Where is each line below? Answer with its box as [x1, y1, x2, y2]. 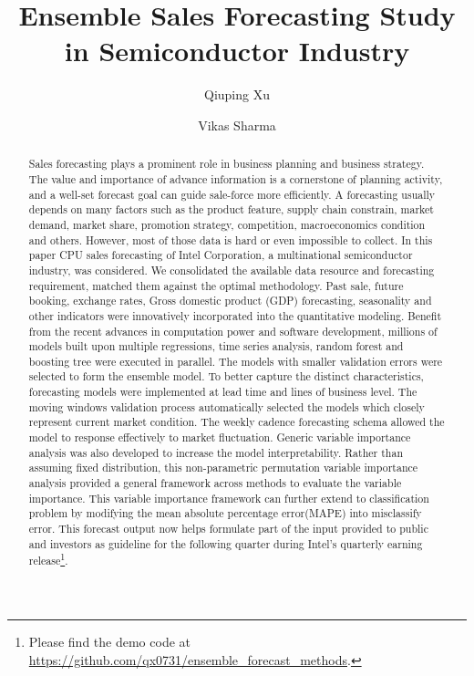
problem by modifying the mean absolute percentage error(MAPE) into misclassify [28, 505, 422, 521]
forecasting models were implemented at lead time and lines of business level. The [28, 384, 417, 400]
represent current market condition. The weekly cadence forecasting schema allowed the [28, 414, 445, 430]
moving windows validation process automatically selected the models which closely [28, 399, 425, 414]
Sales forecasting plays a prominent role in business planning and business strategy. [28, 156, 425, 172]
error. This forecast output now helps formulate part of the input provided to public [28, 521, 428, 536]
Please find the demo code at [28, 631, 191, 650]
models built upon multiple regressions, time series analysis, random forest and [28, 338, 404, 354]
